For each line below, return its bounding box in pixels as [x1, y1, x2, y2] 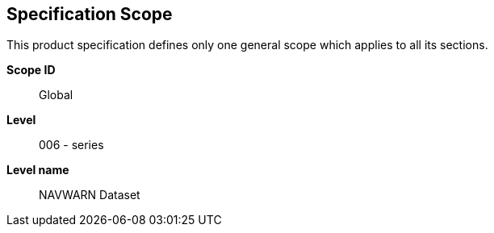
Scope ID [6, 63, 56, 77]
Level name [6, 163, 69, 177]
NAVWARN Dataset [39, 188, 140, 202]
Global [39, 88, 73, 102]
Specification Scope [6, 4, 173, 24]
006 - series [39, 138, 104, 152]
